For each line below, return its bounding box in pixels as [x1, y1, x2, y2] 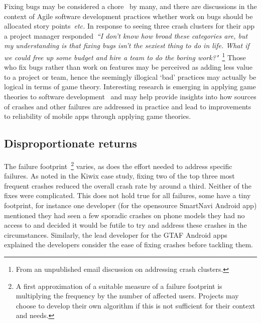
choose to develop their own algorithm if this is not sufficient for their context [16, 300, 255, 310]
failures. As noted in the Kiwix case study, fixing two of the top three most [4, 171, 235, 181]
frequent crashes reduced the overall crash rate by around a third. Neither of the [4, 180, 251, 191]
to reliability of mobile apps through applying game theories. [4, 111, 191, 121]
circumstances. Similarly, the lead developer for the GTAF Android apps [4, 229, 227, 240]
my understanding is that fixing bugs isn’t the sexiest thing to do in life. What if [4, 40, 249, 51]
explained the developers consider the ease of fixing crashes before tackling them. [4, 239, 253, 250]
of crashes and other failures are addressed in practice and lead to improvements [4, 101, 251, 111]
